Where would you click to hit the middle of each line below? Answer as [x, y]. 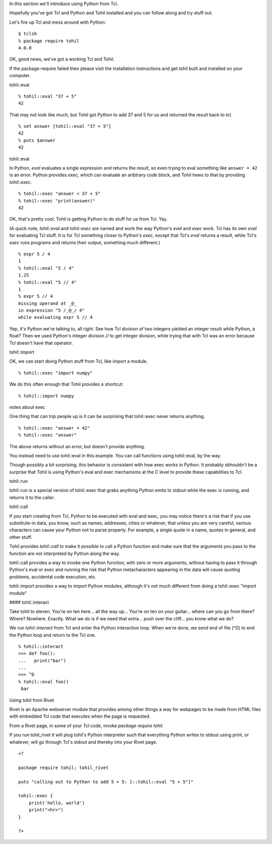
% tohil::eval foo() [44, 682]
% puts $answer [37, 140]
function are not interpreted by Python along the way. [65, 553]
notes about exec [27, 407]
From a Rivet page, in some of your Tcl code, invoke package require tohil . [86, 726]
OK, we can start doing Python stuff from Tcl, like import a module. [79, 361]
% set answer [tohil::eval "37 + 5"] [65, 126]
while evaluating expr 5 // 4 [56, 318]
